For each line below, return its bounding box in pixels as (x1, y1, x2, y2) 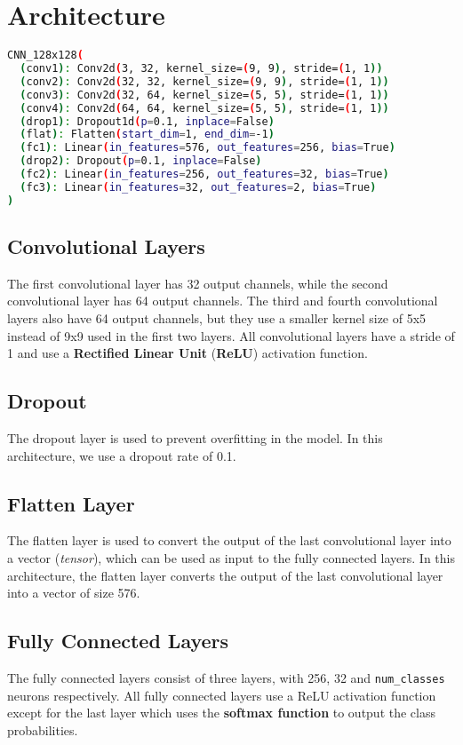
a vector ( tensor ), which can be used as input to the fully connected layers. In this (7, 548, 456, 567)
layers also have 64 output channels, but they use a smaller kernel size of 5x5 (7, 309, 427, 328)
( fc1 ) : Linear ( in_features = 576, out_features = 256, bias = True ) (20, 141, 395, 155)
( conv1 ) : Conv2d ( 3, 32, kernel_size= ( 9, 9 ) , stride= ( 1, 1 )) (20, 62, 383, 75)
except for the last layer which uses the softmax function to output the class (7, 703, 436, 722)
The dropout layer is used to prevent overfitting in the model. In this (7, 429, 383, 447)
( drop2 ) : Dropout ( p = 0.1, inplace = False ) (20, 155, 262, 168)
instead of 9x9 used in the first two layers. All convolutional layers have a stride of (7, 326, 455, 345)
